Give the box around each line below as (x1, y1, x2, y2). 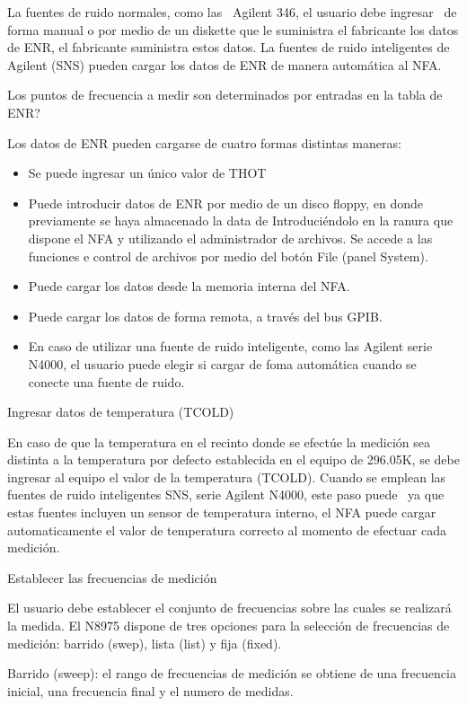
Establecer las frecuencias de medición (7, 568, 217, 587)
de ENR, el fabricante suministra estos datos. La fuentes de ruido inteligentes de (7, 38, 450, 57)
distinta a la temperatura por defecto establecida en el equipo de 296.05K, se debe (7, 450, 460, 469)
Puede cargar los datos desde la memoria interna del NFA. (28, 277, 350, 296)
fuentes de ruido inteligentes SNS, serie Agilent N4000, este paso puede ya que (7, 485, 445, 504)
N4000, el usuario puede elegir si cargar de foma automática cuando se (28, 354, 417, 373)
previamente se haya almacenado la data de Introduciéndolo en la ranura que (28, 211, 454, 230)
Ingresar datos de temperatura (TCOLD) (7, 402, 234, 421)
